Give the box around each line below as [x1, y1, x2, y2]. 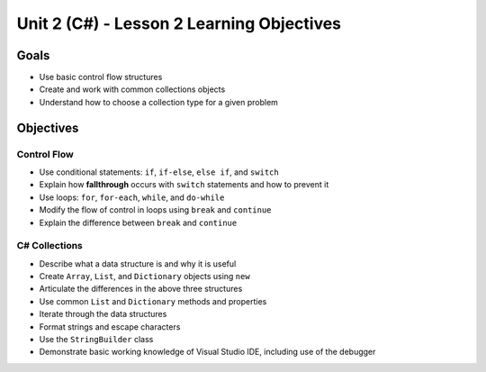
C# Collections [16, 240, 83, 252]
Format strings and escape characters [39, 321, 181, 332]
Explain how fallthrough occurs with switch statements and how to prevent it [39, 179, 329, 190]
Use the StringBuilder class [39, 334, 154, 345]
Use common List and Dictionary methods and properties [39, 295, 267, 306]
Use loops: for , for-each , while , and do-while [39, 192, 225, 203]
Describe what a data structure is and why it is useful [39, 258, 237, 269]
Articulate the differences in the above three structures [39, 284, 243, 295]
